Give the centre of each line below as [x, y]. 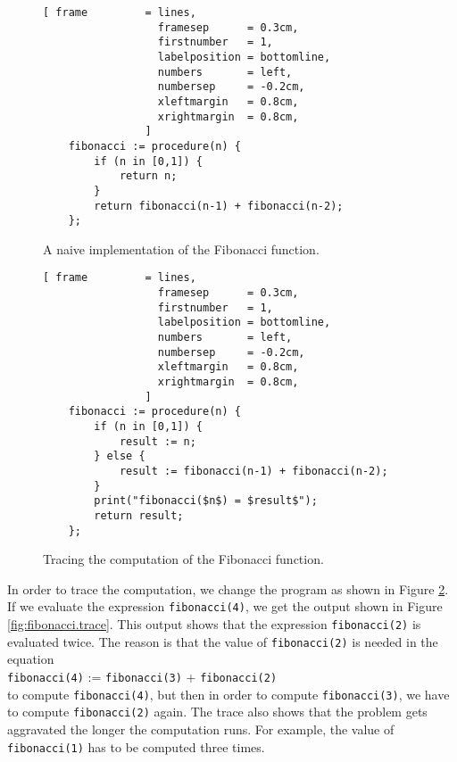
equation [31, 659]
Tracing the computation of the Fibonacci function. [183, 559]
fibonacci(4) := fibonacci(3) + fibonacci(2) [142, 676]
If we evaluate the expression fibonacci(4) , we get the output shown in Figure [225, 606]
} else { [120, 456]
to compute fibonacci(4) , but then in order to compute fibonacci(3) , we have [228, 694]
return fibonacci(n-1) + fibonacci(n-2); [219, 206]
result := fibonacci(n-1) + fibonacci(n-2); [253, 471]
